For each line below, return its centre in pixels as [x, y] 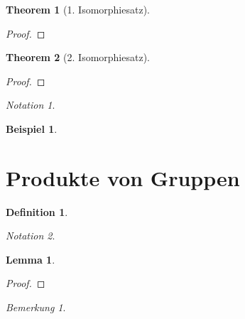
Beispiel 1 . [32, 128]
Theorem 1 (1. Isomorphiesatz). [78, 9]
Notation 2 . [31, 236]
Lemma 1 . [31, 259]
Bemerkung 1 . [36, 307]
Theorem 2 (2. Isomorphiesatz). [78, 57]
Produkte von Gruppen [123, 177]
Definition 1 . [37, 211]
